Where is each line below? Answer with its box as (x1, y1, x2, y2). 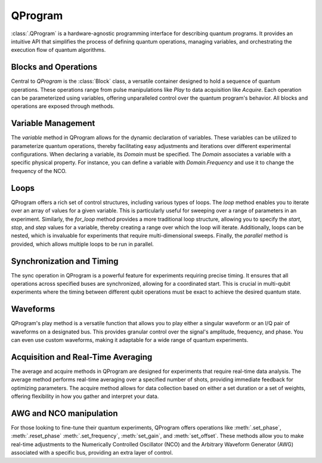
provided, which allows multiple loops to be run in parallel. (11, 240, 154, 248)
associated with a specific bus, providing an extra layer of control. (11, 449, 173, 456)
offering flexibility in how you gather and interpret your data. (11, 393, 159, 400)
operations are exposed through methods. (11, 103, 114, 110)
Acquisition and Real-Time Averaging (11, 352, 153, 362)
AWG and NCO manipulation (11, 409, 119, 418)
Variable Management (11, 118, 95, 128)
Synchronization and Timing (11, 256, 119, 266)
